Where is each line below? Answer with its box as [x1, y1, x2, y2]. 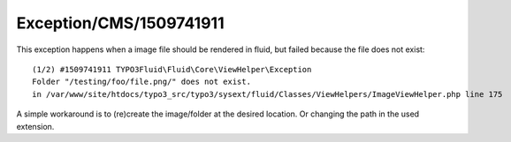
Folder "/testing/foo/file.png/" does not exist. [32, 77, 252, 87]
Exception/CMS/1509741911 [16, 13, 225, 33]
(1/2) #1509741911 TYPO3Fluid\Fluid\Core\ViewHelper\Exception [32, 64, 312, 74]
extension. [16, 121, 55, 131]
